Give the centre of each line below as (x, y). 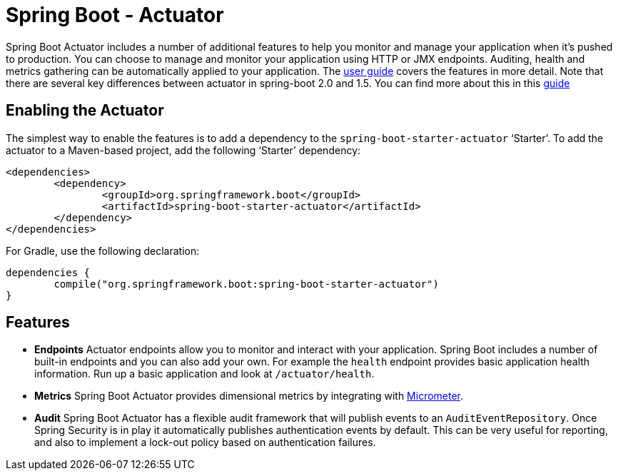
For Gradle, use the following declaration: (103, 250)
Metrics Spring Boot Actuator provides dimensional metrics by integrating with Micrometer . (249, 396)
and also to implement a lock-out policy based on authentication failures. (205, 442)
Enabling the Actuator (85, 111)
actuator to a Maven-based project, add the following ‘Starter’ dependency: (183, 150)
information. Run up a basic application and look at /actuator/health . (204, 374)
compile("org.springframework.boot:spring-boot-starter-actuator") (246, 284)
